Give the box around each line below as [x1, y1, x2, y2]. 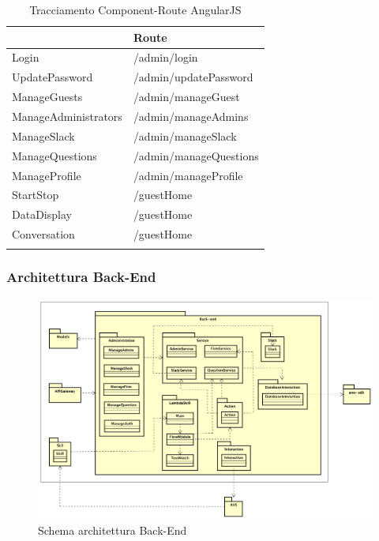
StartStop [12, 186, 59, 203]
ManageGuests [12, 88, 83, 105]
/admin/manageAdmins [133, 107, 249, 124]
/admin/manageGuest [133, 88, 240, 105]
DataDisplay [12, 206, 72, 223]
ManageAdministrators [12, 107, 122, 124]
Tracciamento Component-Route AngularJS [29, 2, 242, 17]
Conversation [12, 226, 75, 242]
